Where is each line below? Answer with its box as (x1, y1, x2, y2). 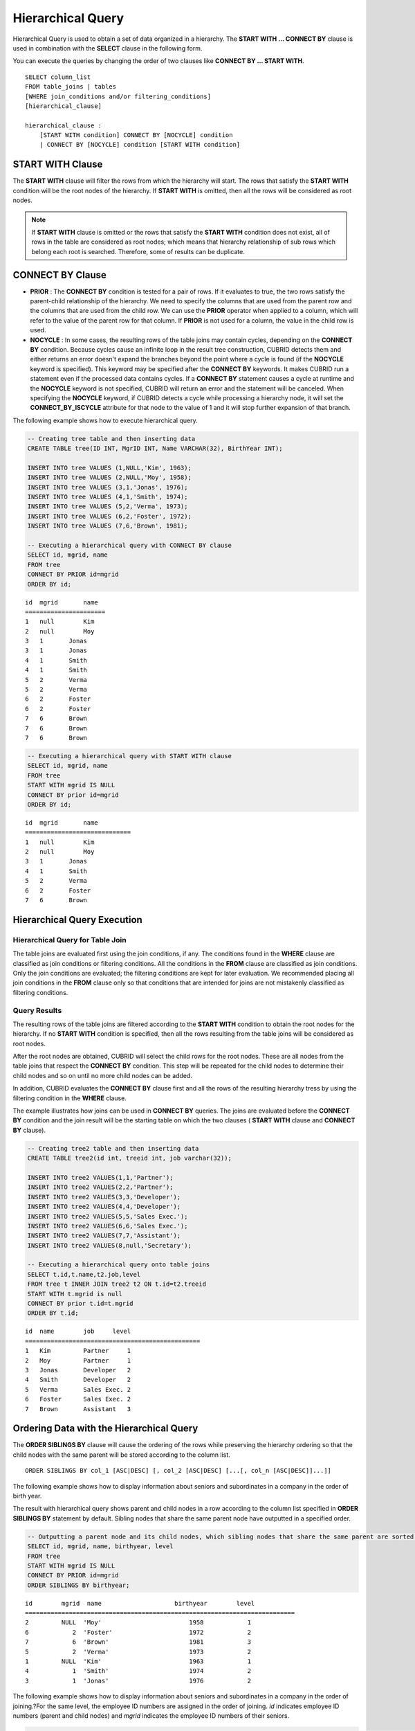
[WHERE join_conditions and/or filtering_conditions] (25, 92, 211, 100)
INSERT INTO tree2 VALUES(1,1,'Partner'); (27, 1174, 174, 1181)
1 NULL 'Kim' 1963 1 (25, 1658, 252, 1665)
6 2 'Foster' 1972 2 (25, 1628, 252, 1636)
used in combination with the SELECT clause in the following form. (12, 44, 203, 52)
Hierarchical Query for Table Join (12, 935, 127, 944)
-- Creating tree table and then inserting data (27, 435, 196, 442)
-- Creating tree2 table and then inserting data (27, 1145, 199, 1152)
